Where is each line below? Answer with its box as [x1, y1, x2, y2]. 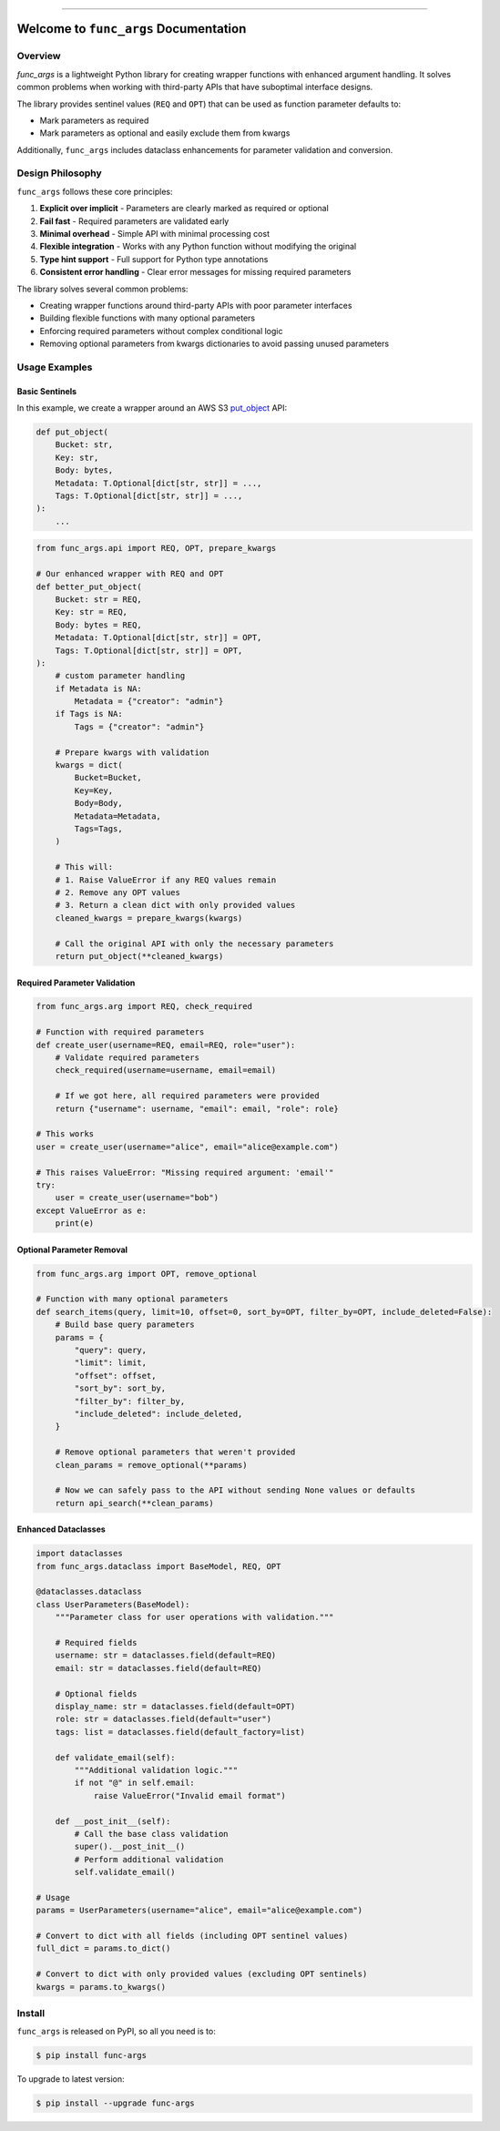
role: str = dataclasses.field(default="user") [55, 1714, 272, 1725]
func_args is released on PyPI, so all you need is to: [16, 2026, 216, 2037]
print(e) [55, 1218, 95, 1229]
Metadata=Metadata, [74, 811, 161, 821]
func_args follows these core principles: [16, 186, 173, 197]
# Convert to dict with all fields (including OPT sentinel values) [36, 1931, 349, 1942]
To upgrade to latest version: [16, 2074, 125, 2085]
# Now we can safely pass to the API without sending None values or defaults [55, 1485, 416, 1495]
